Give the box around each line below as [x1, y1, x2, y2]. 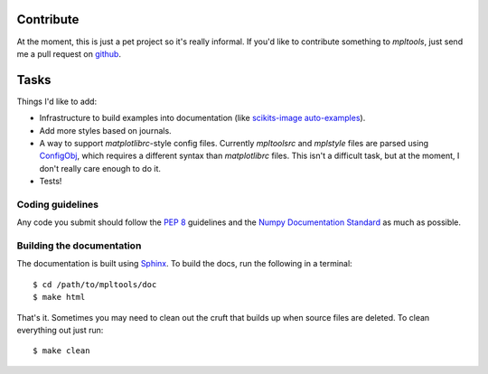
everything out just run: [16, 325, 104, 335]
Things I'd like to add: [16, 96, 98, 107]
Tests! [39, 176, 62, 187]
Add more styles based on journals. [39, 125, 172, 136]
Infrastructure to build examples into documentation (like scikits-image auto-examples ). [39, 113, 366, 124]
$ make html [33, 292, 86, 303]
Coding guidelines [16, 198, 99, 210]
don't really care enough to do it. [39, 163, 162, 173]
